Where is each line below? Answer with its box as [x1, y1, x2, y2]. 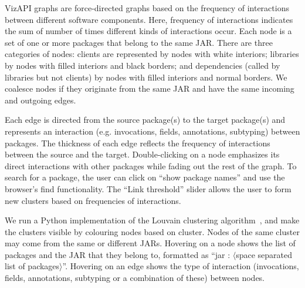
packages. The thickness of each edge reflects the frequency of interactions [5, 136, 270, 149]
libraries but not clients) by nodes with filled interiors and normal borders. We [5, 71, 287, 83]
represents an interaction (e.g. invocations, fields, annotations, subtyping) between [5, 125, 300, 137]
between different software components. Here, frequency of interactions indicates [5, 13, 293, 25]
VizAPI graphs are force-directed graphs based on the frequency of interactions [5, 2, 289, 14]
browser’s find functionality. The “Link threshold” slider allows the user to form [5, 182, 292, 195]
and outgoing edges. [5, 93, 76, 106]
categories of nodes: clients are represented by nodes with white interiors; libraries [5, 48, 299, 60]
